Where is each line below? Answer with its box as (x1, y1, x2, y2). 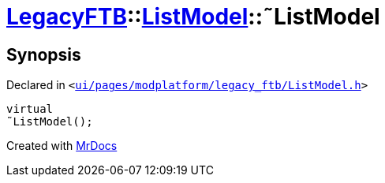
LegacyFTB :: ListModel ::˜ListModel (6, 3, 380, 30)
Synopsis (6, 44, 81, 65)
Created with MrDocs (6, 139, 118, 153)
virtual (6, 103, 54, 116)
